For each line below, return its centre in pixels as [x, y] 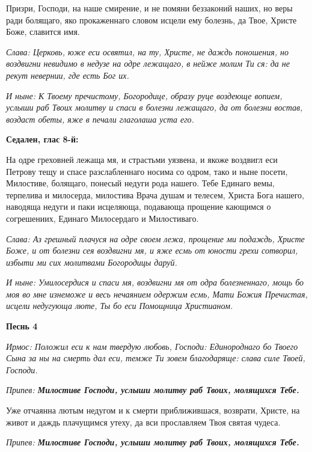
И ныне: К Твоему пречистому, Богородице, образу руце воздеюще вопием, [144, 95]
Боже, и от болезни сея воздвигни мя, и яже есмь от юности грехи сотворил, [152, 250]
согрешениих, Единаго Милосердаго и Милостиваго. [102, 218]
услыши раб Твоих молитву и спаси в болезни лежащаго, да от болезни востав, [154, 107]
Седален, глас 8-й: [42, 139]
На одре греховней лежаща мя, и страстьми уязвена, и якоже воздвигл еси [142, 159]
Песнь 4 [22, 326]
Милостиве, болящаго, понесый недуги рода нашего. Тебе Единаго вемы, [140, 183]
